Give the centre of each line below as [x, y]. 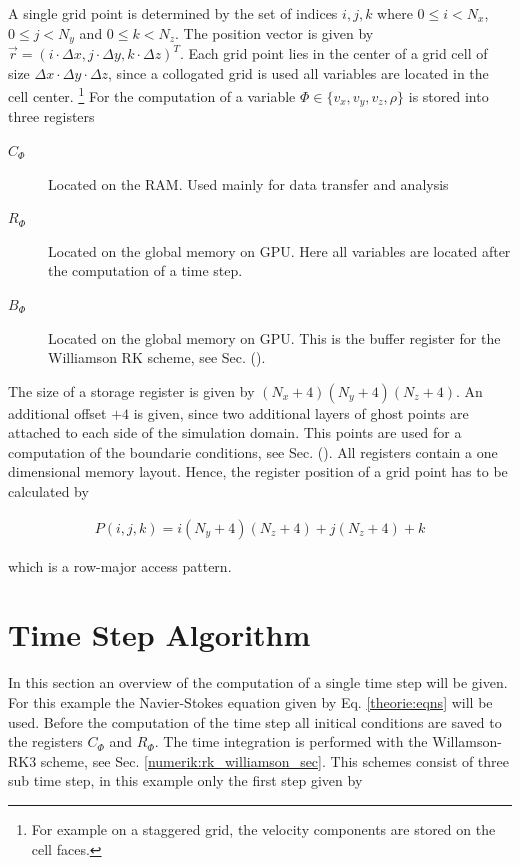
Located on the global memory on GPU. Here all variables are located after [279, 250]
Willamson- [467, 741]
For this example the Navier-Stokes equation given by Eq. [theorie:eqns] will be [250, 702]
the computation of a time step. [145, 270]
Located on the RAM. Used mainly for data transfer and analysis [248, 183]
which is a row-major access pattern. [120, 565]
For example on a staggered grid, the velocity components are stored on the [263, 828]
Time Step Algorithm [159, 634]
